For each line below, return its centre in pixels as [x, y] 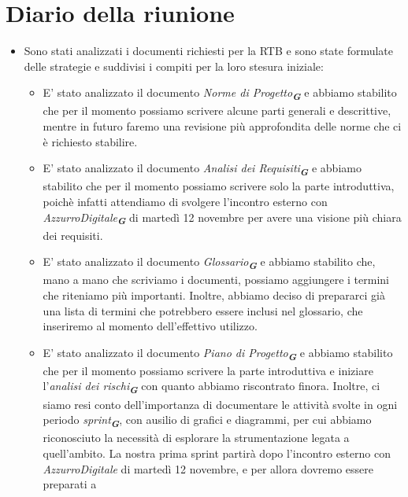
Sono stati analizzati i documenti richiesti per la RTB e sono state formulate [209, 51]
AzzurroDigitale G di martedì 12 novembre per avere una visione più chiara [222, 218]
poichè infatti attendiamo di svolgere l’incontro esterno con [185, 201]
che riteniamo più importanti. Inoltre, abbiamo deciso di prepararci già [214, 295]
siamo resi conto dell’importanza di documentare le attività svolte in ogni [220, 404]
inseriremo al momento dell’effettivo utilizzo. [150, 326]
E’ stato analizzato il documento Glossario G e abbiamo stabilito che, [209, 263]
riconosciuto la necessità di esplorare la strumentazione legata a [196, 438]
